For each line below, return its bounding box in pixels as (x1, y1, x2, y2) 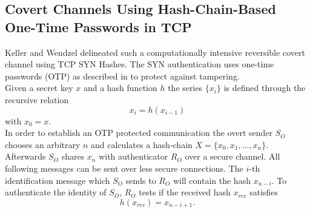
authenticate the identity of (5, 186, 107, 198)
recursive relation (5, 93, 69, 106)
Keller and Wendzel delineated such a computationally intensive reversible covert (5, 46, 305, 58)
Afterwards (5, 150, 46, 163)
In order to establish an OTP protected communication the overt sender (5, 126, 272, 139)
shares (61, 150, 85, 163)
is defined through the (223, 81, 306, 94)
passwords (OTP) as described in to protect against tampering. (5, 69, 240, 82)
